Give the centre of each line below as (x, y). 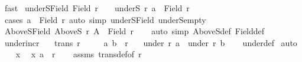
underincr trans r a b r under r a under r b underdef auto (151, 42)
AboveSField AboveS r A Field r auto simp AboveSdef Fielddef (134, 31)
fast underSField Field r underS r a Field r (97, 8)
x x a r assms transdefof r (79, 54)
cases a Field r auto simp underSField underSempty (105, 19)
